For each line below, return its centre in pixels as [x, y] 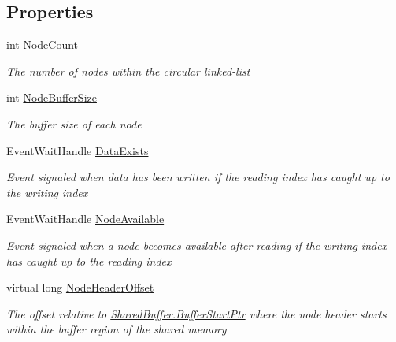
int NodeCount [43, 45]
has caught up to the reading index [89, 260]
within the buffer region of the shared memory [117, 329]
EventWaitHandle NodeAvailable [85, 219]
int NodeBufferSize [52, 97]
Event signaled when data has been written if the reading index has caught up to [198, 177]
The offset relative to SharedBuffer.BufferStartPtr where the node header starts [196, 313]
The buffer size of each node [74, 123]
